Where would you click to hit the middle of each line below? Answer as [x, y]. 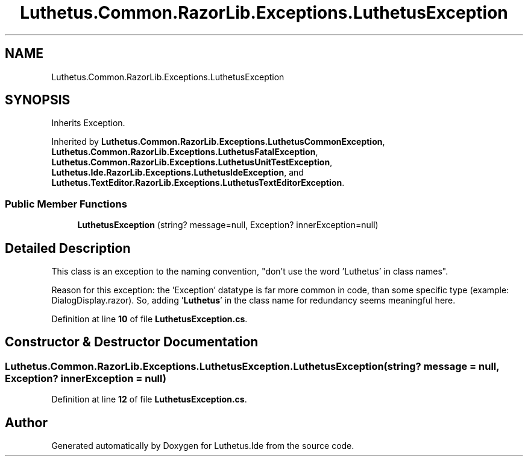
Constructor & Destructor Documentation [132, 342]
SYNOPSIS [38, 100]
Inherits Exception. [88, 123]
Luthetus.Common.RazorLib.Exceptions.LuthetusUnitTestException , [192, 162]
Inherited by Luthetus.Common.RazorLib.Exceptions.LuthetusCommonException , [218, 142]
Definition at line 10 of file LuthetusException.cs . [149, 319]
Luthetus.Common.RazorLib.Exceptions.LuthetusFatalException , [185, 152]
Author [26, 422]
